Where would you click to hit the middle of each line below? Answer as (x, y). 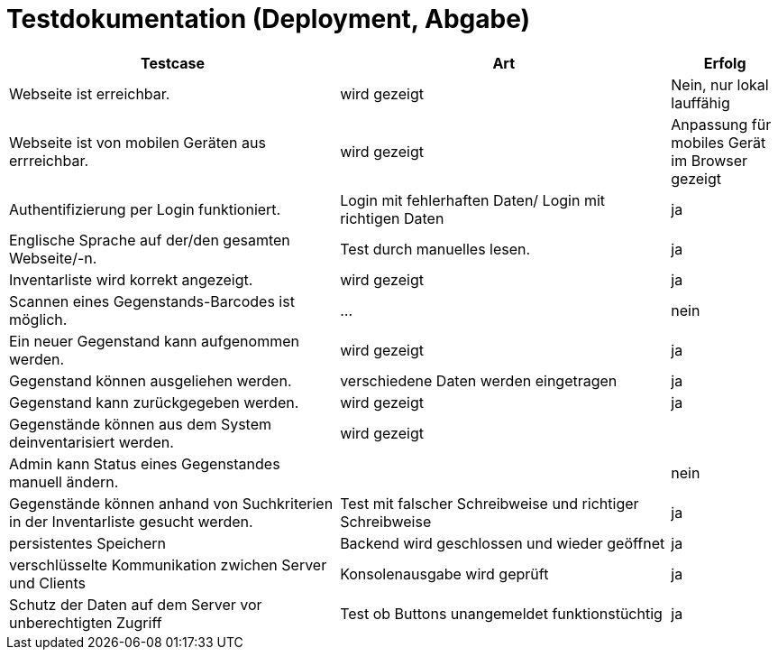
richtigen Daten (392, 218)
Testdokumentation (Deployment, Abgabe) (269, 19)
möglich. (38, 319)
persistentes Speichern (88, 543)
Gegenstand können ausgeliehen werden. (151, 380)
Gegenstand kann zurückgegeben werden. (154, 402)
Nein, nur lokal (720, 84)
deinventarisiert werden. (92, 442)
